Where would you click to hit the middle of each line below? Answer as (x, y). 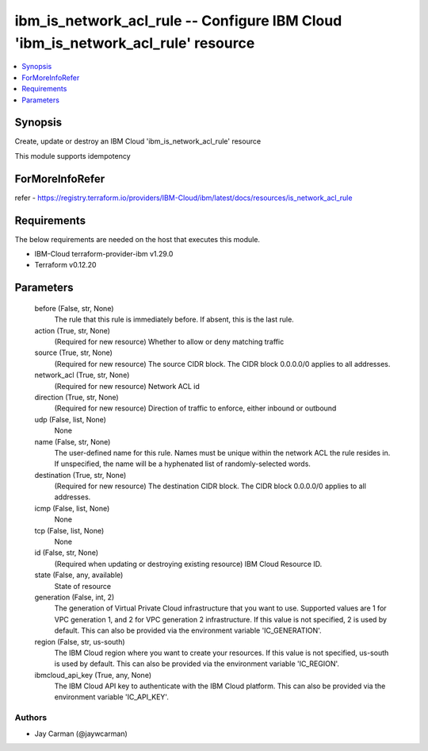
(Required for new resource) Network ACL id (127, 386)
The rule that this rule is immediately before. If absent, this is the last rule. (174, 320)
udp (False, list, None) (71, 419)
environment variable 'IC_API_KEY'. (112, 697)
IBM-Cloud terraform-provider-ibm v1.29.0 (104, 254)
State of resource (83, 586)
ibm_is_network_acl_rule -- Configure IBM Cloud (178, 21)
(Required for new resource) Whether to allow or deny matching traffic (169, 341)
